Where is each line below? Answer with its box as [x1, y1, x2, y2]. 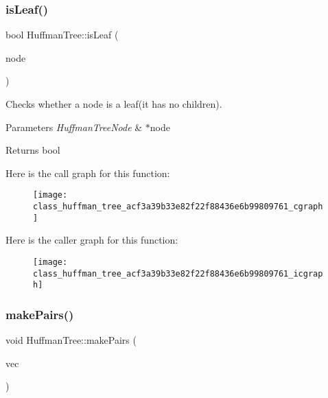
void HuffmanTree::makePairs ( [5, 333, 137, 347]
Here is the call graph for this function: [5, 165, 170, 180]
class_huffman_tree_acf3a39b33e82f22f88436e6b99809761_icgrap [33, 268, 323, 279]
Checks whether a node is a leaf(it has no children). [5, 97, 222, 110]
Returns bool [5, 143, 60, 157]
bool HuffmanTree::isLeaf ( [5, 27, 119, 42]
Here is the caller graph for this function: [5, 233, 178, 247]
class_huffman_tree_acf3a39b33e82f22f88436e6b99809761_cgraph [33, 202, 323, 212]
